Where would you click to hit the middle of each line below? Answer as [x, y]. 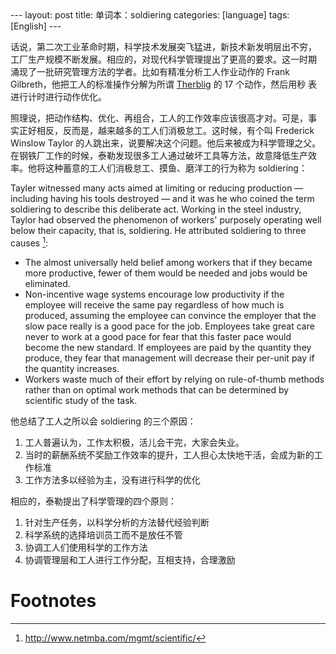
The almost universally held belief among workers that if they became [168, 262]
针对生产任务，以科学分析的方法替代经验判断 [117, 522]
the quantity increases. [72, 368]
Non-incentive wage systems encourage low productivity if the [154, 294]
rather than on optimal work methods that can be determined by [157, 389]
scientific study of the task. [81, 400]
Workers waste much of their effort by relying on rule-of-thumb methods [174, 379]
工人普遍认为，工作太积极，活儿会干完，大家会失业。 [134, 442]
